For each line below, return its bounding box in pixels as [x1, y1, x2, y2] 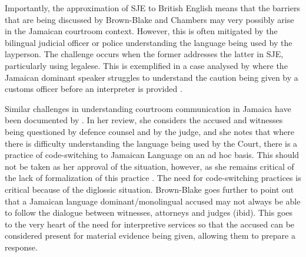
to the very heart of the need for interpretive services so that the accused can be [5, 218, 295, 230]
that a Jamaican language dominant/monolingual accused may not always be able [5, 195, 301, 207]
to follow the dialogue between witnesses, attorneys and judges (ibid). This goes [5, 206, 293, 219]
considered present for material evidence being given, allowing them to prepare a [5, 229, 295, 242]
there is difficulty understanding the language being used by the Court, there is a [5, 137, 298, 149]
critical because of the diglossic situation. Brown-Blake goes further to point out [5, 183, 294, 195]
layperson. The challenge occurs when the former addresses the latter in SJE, [5, 48, 284, 60]
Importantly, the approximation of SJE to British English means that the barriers [5, 2, 300, 14]
